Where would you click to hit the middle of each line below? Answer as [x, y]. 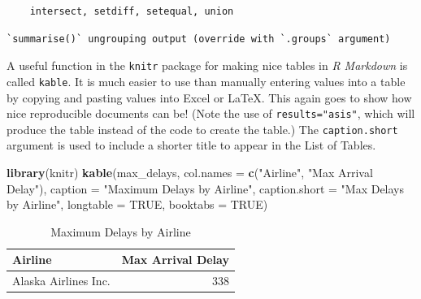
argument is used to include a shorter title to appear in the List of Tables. [191, 145]
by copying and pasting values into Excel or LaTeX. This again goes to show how [209, 97]
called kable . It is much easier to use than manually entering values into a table [206, 81]
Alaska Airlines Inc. [61, 281]
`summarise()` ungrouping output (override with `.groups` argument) [199, 39]
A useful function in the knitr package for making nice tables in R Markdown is [207, 65]
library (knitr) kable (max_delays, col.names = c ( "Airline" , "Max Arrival [190, 172]
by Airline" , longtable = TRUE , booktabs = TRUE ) [137, 204]
